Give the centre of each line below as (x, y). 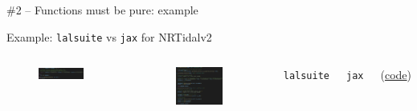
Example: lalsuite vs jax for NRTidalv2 (109, 36)
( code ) (396, 75)
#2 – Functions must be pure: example (102, 10)
